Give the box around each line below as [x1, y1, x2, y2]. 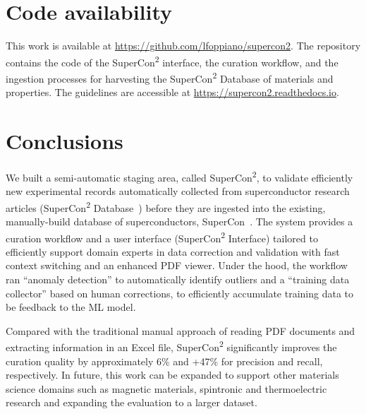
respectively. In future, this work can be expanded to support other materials [6, 367, 339, 382]
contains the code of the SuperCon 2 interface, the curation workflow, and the [6, 52, 338, 69]
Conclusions [6, 126, 123, 155]
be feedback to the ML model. [6, 300, 136, 314]
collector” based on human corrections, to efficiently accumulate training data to [6, 285, 354, 300]
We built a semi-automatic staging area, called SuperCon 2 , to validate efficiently [6, 167, 353, 184]
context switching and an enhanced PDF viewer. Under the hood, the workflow [6, 258, 348, 273]
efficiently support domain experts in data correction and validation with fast [6, 244, 340, 259]
